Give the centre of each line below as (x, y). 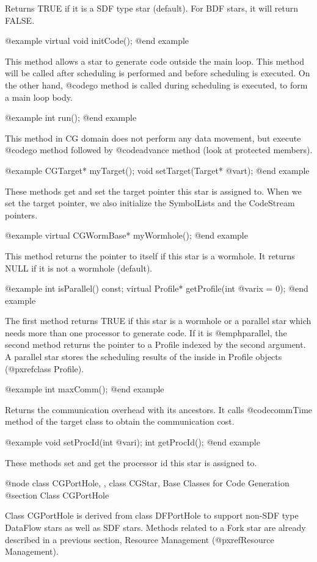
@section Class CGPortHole (57, 495)
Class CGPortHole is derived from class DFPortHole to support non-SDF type (152, 515)
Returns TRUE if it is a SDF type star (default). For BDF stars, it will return (151, 8)
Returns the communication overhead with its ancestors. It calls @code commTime (159, 409)
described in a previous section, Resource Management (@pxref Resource (140, 539)
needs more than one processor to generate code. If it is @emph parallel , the (146, 332)
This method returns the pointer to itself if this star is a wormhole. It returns (150, 255)
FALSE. (20, 20)
